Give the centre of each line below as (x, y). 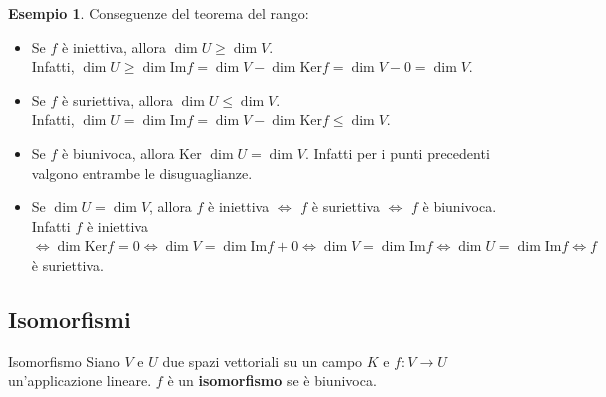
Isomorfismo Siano (64, 360)
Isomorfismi (69, 318)
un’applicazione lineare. (80, 380)
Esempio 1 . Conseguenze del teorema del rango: (158, 13)
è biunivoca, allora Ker (132, 152)
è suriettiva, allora (117, 99)
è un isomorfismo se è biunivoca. (272, 380)
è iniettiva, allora (114, 46)
